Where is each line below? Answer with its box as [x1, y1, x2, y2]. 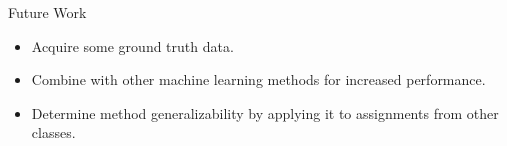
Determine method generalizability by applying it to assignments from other [31, 102, 499, 123]
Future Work [8, 2, 87, 22]
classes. [31, 122, 76, 143]
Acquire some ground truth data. [31, 35, 234, 56]
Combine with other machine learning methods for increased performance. [31, 69, 486, 90]
